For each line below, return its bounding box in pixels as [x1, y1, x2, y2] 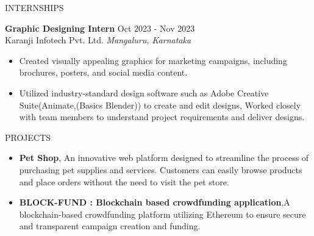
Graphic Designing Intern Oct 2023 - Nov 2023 [5, 21, 195, 34]
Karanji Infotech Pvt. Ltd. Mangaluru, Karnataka [5, 34, 191, 46]
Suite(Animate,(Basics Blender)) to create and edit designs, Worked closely [19, 98, 301, 111]
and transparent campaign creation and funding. [19, 220, 201, 232]
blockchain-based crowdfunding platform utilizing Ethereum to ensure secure [19, 207, 306, 220]
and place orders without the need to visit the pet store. [19, 175, 229, 188]
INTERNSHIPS [5, 1, 64, 13]
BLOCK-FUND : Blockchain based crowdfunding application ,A [19, 196, 290, 209]
